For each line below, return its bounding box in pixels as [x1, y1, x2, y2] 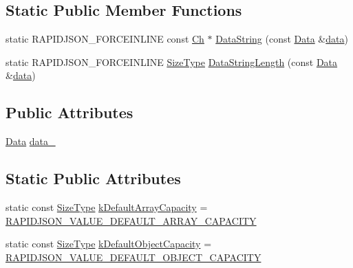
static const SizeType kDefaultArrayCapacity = [6, 199, 208, 214]
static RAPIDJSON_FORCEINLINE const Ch [6, 32, 204, 46]
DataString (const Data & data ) [215, 32, 348, 46]
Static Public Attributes [6, 168, 181, 189]
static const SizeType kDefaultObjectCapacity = [6, 236, 212, 251]
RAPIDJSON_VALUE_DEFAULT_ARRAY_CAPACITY [6, 213, 257, 227]
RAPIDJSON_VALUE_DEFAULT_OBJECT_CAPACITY [6, 249, 261, 264]
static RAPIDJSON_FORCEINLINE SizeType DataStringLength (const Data [6, 54, 338, 69]
